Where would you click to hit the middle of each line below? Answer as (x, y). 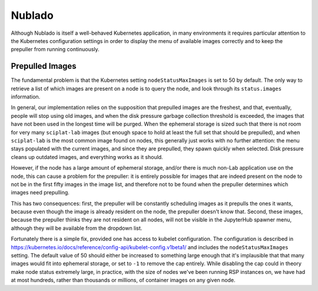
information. (26, 97)
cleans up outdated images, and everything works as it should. (87, 157)
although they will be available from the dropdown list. (77, 228)
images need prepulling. (40, 193)
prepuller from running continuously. (55, 49)
